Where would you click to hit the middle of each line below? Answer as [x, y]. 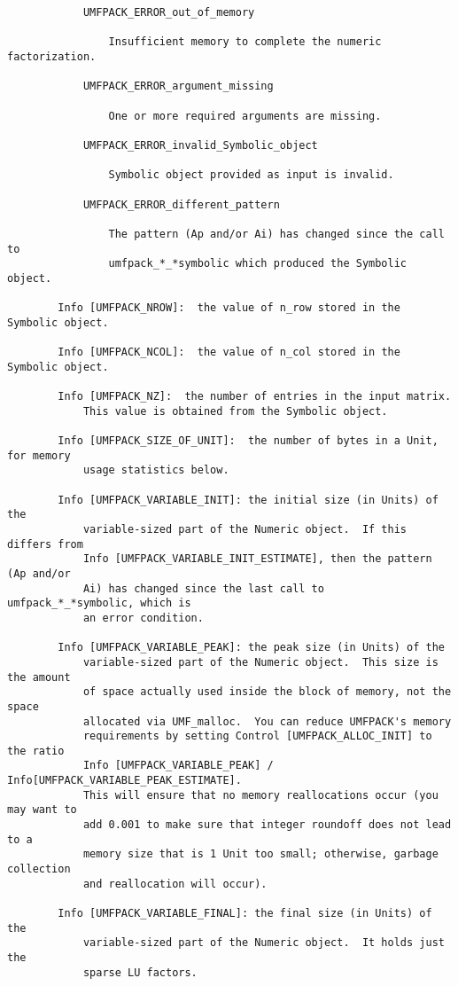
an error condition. [143, 618]
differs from [45, 544]
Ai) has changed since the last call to [203, 588]
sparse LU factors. [140, 972]
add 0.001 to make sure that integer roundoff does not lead [267, 825]
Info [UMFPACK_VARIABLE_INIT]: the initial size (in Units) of [248, 500]
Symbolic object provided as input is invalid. [251, 175]
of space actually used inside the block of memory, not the [267, 692]
